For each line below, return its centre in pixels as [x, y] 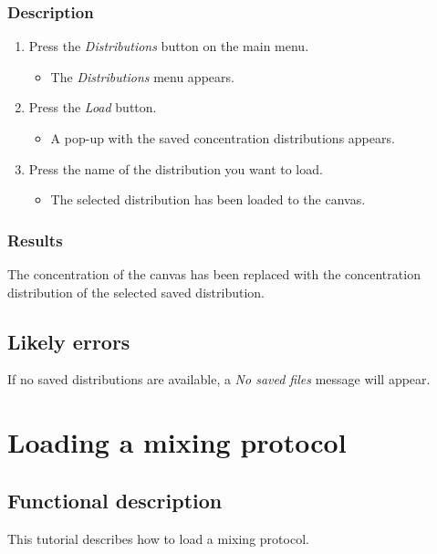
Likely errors [69, 341]
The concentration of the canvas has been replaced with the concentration [214, 274]
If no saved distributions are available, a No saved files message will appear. [219, 379]
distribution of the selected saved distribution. [136, 292]
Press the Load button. [93, 107]
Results [35, 240]
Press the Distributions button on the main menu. [169, 46]
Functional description [115, 500]
